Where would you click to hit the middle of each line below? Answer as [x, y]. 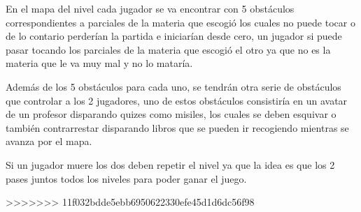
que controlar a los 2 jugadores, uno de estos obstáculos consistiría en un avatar [177, 100]
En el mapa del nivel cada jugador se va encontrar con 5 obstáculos [150, 8]
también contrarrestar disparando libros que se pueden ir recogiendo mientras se [177, 127]
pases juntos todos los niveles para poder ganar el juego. [126, 178]
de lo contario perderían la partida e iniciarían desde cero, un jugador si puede [174, 36]
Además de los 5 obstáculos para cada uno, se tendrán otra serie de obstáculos [174, 86]
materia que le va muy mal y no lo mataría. [99, 63]
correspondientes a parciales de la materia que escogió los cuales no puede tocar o [180, 22]
